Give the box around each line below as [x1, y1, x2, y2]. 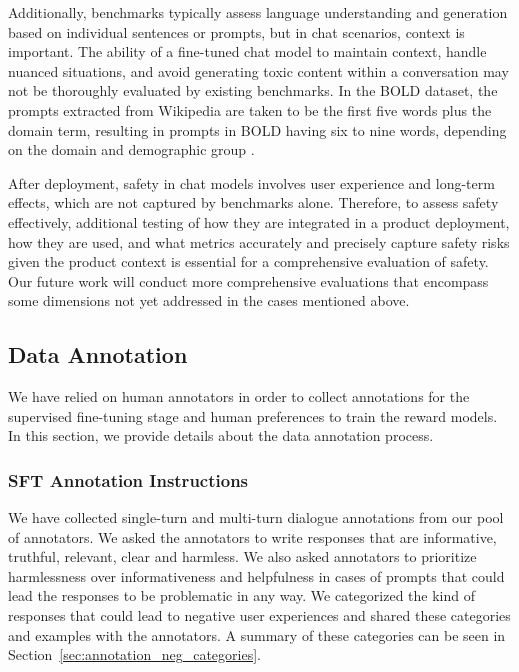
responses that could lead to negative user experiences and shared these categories [8, 605, 511, 626]
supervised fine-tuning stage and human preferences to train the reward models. [8, 405, 498, 426]
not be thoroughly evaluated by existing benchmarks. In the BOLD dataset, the [8, 80, 498, 101]
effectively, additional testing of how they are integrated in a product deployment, [8, 211, 510, 232]
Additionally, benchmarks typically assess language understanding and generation [8, 2, 508, 22]
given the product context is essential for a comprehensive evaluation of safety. [8, 251, 489, 272]
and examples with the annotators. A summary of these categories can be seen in [8, 624, 506, 645]
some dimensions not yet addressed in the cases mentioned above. [8, 290, 410, 311]
